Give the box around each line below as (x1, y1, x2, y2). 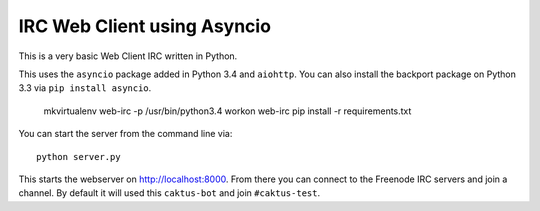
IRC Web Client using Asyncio (18, 15, 272, 37)
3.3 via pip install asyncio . (18, 82, 152, 94)
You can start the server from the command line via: (18, 128, 233, 140)
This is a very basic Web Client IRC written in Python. (18, 50, 238, 62)
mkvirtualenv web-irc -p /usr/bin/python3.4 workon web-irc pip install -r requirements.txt (43, 105, 412, 117)
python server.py (36, 151, 121, 162)
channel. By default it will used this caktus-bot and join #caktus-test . (18, 187, 320, 199)
